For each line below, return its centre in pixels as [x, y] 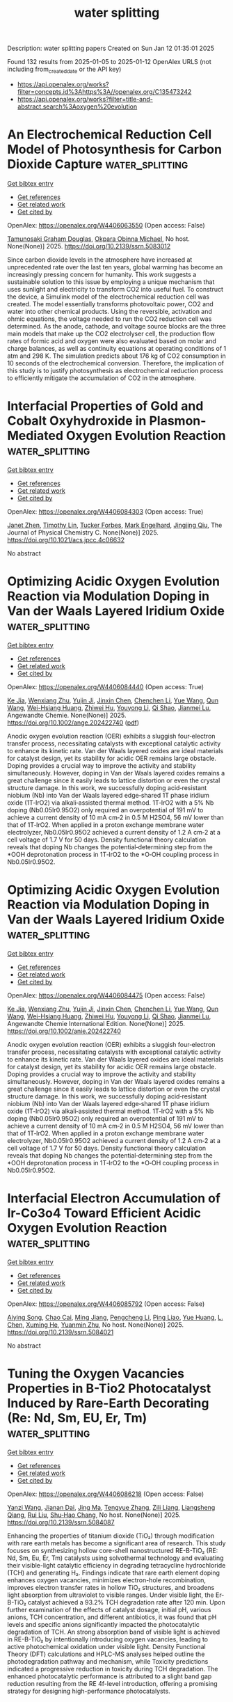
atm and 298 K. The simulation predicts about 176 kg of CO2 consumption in [116, 356]
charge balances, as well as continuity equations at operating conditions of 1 [117, 348]
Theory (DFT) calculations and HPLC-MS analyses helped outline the [106, 1654]
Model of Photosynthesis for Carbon [115, 149]
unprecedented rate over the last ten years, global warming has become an [115, 267]
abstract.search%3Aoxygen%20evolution [77, 107]
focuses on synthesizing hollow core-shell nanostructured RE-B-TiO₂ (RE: [113, 1550]
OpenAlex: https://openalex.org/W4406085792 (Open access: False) [106, 1304]
